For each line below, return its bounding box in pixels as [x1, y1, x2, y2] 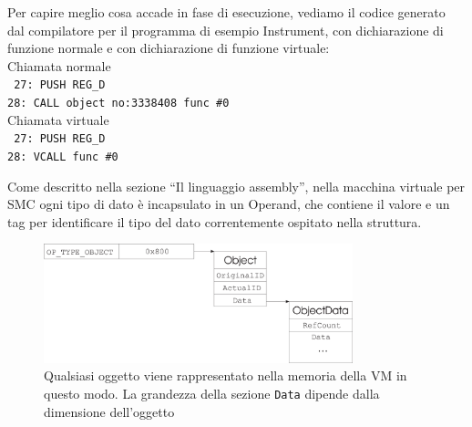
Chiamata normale [7, 56, 111, 75]
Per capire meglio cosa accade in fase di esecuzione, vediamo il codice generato [7, 3, 446, 21]
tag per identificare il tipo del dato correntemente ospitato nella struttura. [7, 212, 422, 231]
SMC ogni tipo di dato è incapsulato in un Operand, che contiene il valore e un [7, 194, 450, 213]
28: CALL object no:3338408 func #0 [7, 97, 230, 110]
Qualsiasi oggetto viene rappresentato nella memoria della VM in [44, 366, 407, 385]
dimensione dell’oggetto [44, 401, 175, 421]
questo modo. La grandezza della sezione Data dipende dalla [44, 384, 380, 403]
